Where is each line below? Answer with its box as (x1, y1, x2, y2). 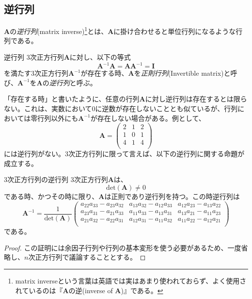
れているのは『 (15, 285, 63, 295)
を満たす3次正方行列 (4, 68, 68, 78)
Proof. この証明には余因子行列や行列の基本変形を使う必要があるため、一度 (4, 242, 241, 252)
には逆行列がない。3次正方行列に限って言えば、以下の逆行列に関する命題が (4, 149, 245, 159)
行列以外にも (37, 113, 79, 123)
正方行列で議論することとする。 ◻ (35, 252, 146, 262)
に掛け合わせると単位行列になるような (113, 26, 236, 36)
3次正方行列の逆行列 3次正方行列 (4, 174, 108, 184)
